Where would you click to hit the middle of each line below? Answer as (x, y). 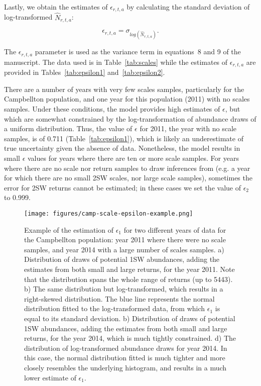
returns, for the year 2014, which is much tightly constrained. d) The (130, 338)
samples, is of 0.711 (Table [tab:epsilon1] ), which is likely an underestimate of (124, 138)
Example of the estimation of (69, 229)
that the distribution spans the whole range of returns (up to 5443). (128, 279)
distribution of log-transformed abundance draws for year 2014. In (126, 348)
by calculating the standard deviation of (188, 7)
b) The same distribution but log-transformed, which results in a (124, 289)
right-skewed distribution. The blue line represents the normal (119, 298)
